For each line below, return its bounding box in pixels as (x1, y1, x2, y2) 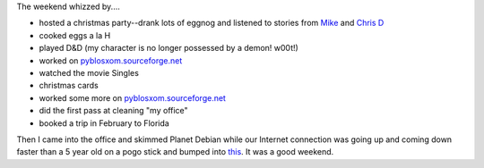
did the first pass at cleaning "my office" (39, 105, 188, 116)
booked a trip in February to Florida (39, 117, 169, 129)
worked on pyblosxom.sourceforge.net (39, 55, 183, 66)
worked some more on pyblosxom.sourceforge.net (39, 92, 226, 103)
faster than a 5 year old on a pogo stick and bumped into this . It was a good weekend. (16, 147, 334, 157)
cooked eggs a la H (39, 29, 111, 40)
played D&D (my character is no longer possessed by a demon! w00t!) (39, 43, 299, 54)
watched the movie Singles (39, 67, 139, 78)
